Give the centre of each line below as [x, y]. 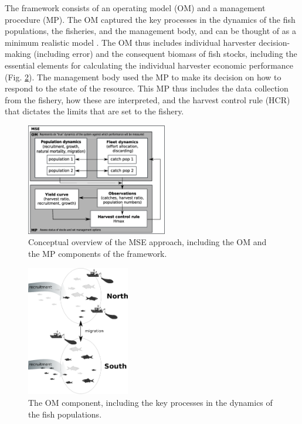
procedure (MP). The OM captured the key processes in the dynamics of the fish [150, 19]
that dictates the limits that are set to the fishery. [94, 111]
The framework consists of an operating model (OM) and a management [135, 8]
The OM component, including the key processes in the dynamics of [150, 402]
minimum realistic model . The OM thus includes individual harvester [130, 42]
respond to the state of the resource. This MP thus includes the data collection [147, 88]
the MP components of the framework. [98, 254]
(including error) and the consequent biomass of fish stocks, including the [165, 54]
